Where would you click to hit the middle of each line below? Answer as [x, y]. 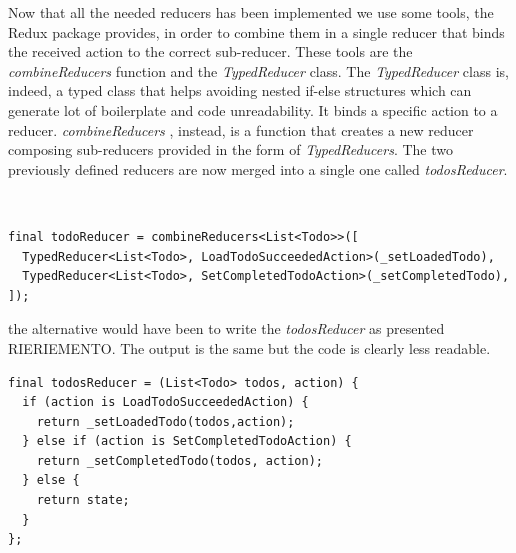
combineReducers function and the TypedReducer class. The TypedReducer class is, [258, 70]
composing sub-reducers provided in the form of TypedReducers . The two [230, 149]
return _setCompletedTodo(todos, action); [179, 460]
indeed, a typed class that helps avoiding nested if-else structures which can [240, 90]
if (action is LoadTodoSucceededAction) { [165, 402]
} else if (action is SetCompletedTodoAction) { [187, 441]
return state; [83, 500]
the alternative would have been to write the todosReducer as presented [226, 328]
